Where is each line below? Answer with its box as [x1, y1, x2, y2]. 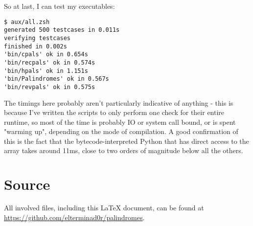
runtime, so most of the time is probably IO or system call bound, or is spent [4, 116, 236, 127]
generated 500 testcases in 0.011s [4, 26, 120, 34]
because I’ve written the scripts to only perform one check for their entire [4, 107, 225, 117]
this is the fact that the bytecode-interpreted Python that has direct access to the [4, 136, 249, 146]
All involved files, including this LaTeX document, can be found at [4, 203, 204, 213]
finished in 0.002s [4, 43, 67, 50]
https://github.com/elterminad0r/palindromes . [4, 212, 145, 222]
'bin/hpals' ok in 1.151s [4, 67, 88, 74]
